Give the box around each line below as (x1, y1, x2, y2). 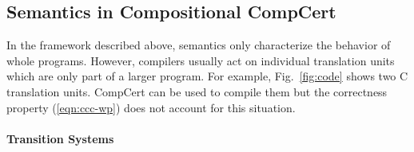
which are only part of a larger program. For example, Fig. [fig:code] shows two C (6, 68, 408, 84)
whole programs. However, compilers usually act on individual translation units (6, 52, 395, 68)
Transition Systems (6, 130, 114, 146)
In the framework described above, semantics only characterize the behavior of (6, 37, 391, 53)
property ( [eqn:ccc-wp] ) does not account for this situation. (6, 99, 296, 115)
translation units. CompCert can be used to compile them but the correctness (6, 83, 388, 99)
